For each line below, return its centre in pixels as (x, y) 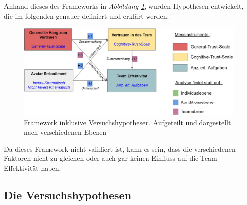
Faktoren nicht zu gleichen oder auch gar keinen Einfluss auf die (101, 158)
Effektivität (21, 168)
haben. (51, 168)
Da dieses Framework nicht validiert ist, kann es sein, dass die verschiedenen (120, 148)
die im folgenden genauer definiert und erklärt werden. (87, 16)
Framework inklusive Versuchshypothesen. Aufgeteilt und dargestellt (127, 122)
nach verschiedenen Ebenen (65, 132)
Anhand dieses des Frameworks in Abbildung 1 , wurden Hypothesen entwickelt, (124, 6)
